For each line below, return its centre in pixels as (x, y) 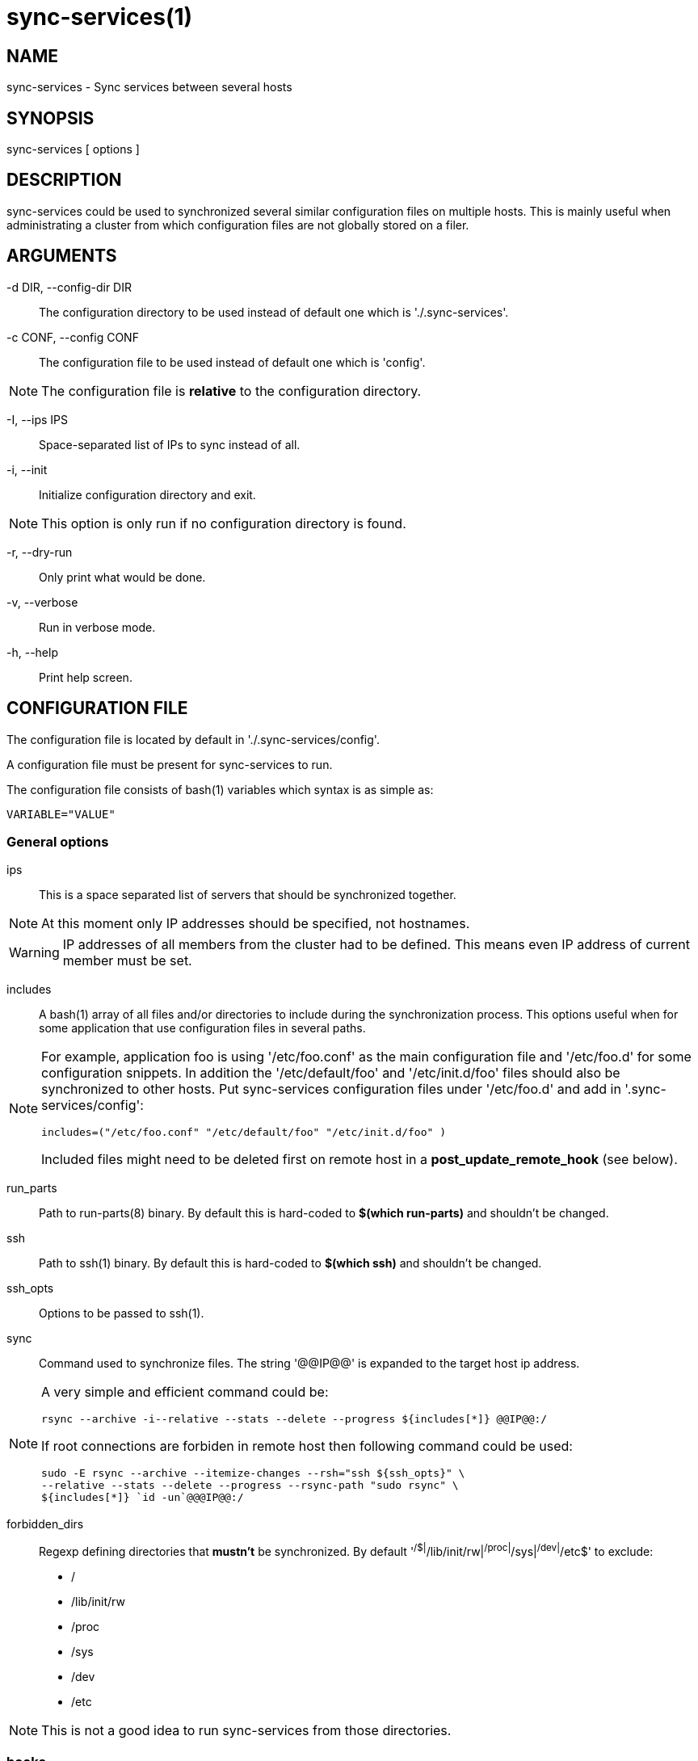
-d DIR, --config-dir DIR (69, 287)
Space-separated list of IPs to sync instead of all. (170, 444)
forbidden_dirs (45, 1524)
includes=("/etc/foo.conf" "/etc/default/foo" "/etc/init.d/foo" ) (244, 1133)
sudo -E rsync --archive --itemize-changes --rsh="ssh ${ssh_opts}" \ (253, 1473)
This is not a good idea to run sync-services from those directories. (246, 1730)
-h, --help (32, 652)
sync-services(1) (100, 17)
